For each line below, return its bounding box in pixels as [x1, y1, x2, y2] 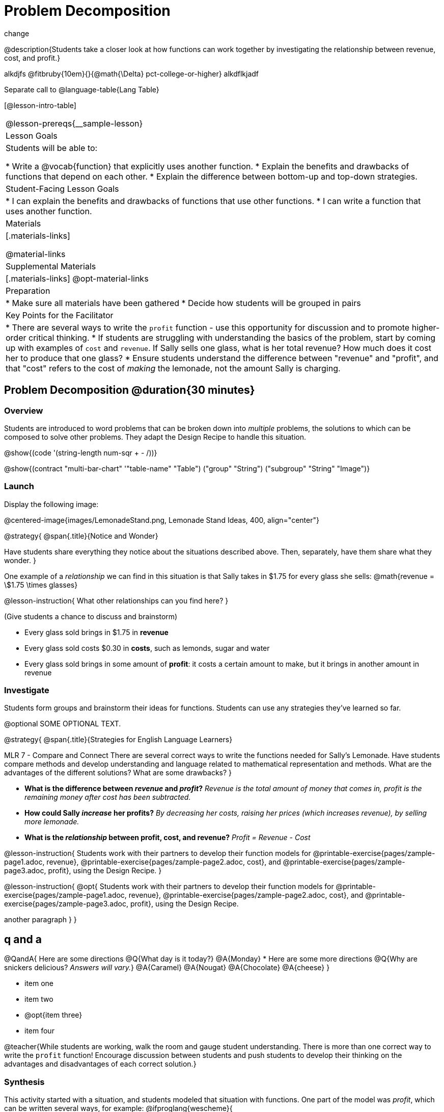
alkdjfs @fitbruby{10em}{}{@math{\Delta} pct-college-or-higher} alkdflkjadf [4, 69, 259, 78]
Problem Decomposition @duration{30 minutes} [4, 384, 255, 397]
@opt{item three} [24, 1010, 82, 1020]
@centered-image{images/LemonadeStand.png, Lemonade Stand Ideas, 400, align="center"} [4, 515, 319, 524]
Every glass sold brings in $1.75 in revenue [24, 627, 169, 637]
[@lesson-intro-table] [4, 100, 76, 110]
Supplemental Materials [6, 261, 96, 271]
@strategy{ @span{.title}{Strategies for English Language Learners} [4, 735, 233, 744]
